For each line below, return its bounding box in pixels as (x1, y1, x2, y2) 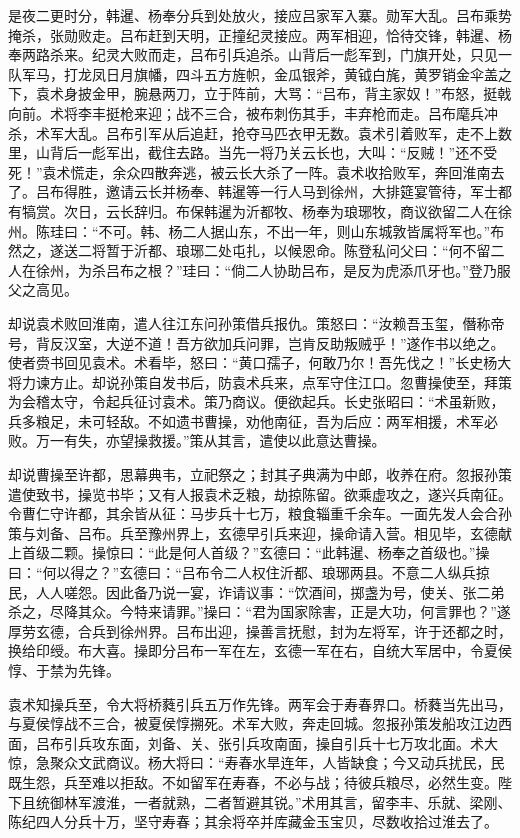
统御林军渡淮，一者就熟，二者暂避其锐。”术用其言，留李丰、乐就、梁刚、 (35, 791, 512, 812)
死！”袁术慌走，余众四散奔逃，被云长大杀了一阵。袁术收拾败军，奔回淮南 (8, 161, 491, 182)
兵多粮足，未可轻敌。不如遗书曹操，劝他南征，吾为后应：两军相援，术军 (8, 410, 484, 431)
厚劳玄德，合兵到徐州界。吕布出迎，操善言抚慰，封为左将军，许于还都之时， (8, 620, 512, 641)
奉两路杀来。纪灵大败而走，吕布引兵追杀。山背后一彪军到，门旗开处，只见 (8, 44, 498, 65)
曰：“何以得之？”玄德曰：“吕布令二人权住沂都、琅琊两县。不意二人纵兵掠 (8, 562, 490, 583)
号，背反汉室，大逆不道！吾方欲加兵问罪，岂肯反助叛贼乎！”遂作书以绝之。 (8, 332, 505, 353)
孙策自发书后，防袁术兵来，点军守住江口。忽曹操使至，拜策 (119, 371, 512, 392)
